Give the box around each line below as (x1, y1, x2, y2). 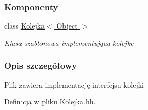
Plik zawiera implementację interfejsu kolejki (4, 79, 144, 90)
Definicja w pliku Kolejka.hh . (4, 96, 96, 107)
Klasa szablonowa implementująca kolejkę (4, 37, 134, 48)
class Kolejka (4, 20, 45, 31)
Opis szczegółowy (4, 59, 77, 72)
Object (56, 20, 78, 31)
